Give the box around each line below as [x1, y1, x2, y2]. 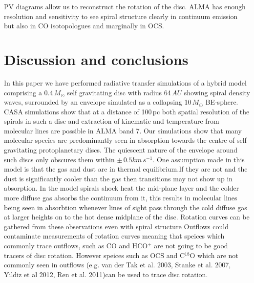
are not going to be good [154, 240, 228, 250]
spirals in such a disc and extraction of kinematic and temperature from [4, 116, 219, 126]
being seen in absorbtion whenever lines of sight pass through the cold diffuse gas [4, 202, 247, 212]
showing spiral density [184, 87, 250, 97]
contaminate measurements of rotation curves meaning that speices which [4, 231, 225, 241]
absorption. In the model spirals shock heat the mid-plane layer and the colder [4, 183, 239, 193]
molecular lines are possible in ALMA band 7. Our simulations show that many [4, 125, 242, 135]
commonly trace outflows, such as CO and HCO [4, 240, 148, 250]
